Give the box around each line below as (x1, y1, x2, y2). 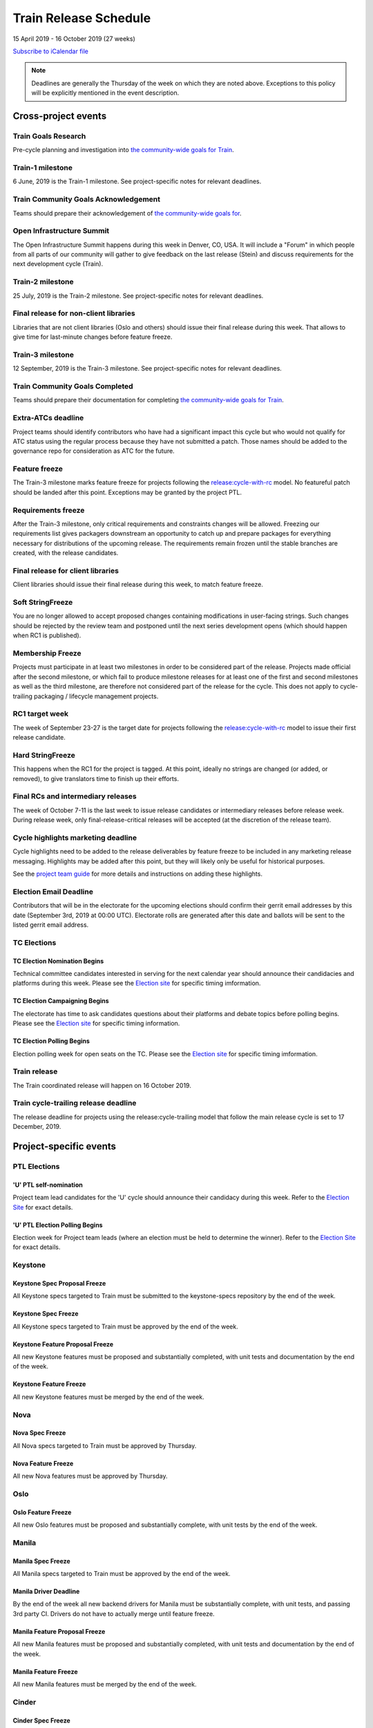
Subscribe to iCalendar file (12, 47, 89, 55)
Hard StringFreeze (12, 750, 76, 760)
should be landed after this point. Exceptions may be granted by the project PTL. (12, 488, 242, 496)
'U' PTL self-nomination (12, 1181, 83, 1189)
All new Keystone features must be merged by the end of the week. (12, 1393, 205, 1401)
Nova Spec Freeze (12, 1429, 66, 1437)
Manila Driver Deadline (12, 1587, 80, 1596)
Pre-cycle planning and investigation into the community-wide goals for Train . (12, 146, 234, 154)
